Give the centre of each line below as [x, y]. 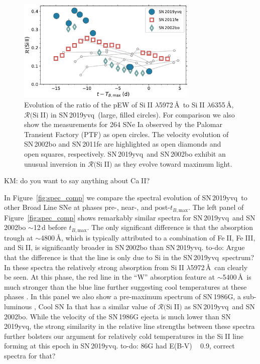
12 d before [50, 227]
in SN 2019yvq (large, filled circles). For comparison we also [143, 114]
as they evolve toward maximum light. [173, 163]
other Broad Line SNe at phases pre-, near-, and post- [87, 207]
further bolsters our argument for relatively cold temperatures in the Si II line [124, 336]
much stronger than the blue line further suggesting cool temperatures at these [125, 286]
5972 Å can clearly [219, 267]
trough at [19, 237]
